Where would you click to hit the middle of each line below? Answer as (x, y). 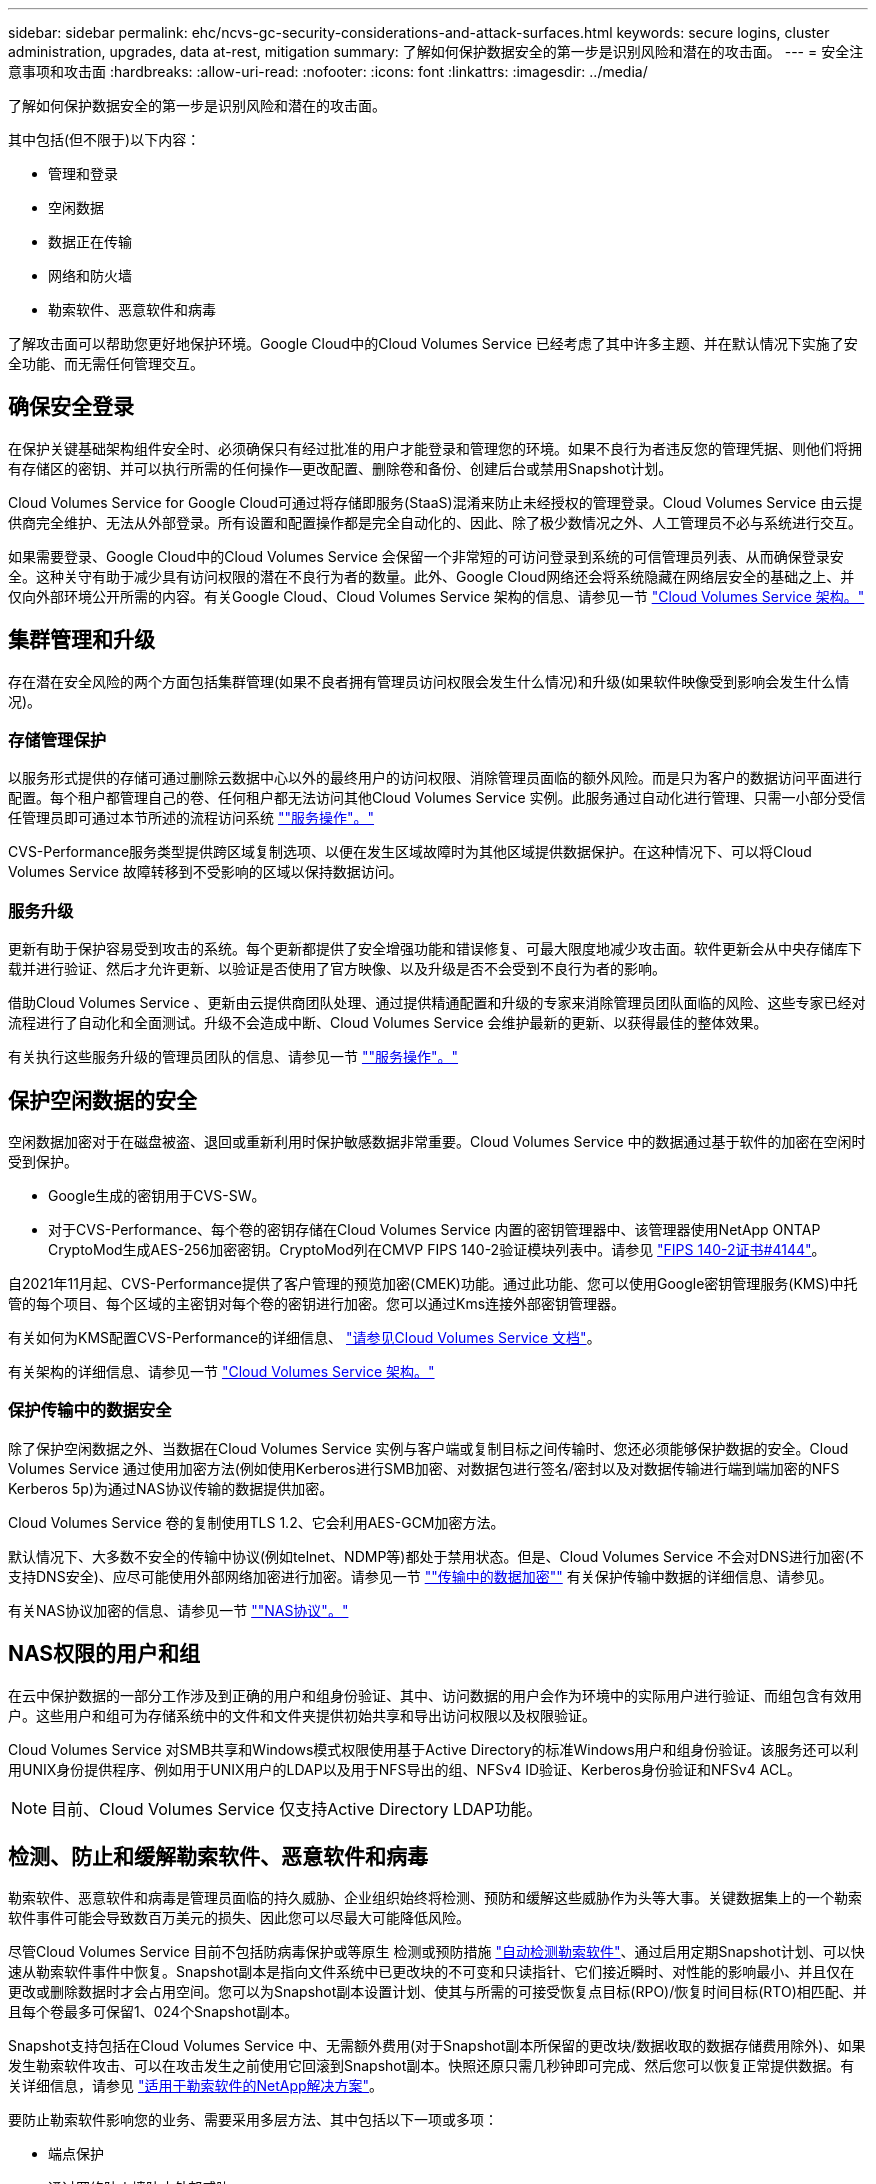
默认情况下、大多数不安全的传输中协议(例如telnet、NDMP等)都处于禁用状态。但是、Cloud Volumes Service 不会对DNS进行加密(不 (436, 1556)
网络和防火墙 (90, 275)
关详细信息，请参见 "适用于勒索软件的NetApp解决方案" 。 (196, 2086)
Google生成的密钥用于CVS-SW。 (157, 1196)
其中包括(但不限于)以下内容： (104, 139)
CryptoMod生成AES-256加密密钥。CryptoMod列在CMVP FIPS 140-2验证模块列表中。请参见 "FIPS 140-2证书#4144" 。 (437, 1250)
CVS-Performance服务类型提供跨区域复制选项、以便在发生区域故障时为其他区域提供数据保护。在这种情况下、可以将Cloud (410, 852)
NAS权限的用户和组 (104, 1654)
